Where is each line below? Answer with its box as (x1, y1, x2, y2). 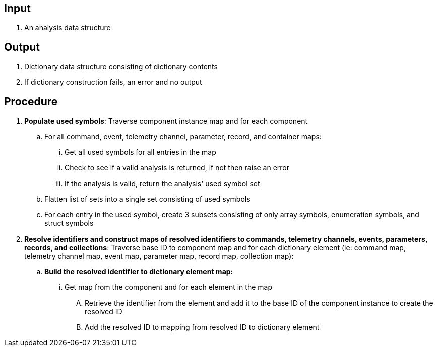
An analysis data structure (24, 23, 111, 32)
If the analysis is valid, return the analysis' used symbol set (65, 179, 260, 188)
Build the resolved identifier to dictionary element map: (44, 267, 233, 276)
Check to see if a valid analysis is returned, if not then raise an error (65, 163, 290, 172)
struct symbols (44, 219, 94, 228)
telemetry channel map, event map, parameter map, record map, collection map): (24, 252, 294, 261)
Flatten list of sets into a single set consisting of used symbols (44, 195, 251, 204)
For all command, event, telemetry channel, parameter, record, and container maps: (44, 132, 322, 141)
